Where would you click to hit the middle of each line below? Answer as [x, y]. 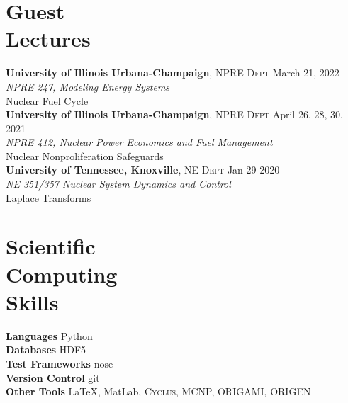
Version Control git [53, 377]
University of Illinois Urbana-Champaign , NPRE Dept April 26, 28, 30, [174, 114]
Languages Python [49, 335]
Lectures [48, 39]
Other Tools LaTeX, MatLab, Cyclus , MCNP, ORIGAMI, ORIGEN [158, 391]
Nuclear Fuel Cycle [47, 100]
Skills [32, 301]
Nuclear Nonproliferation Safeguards [85, 155]
